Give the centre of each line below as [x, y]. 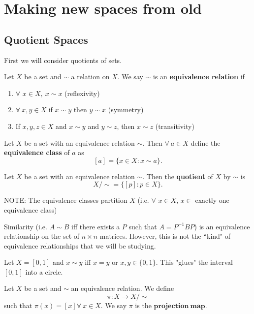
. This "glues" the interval [194, 262]
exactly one [212, 200]
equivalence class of [37, 152]
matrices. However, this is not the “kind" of [165, 236]
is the [143, 305]
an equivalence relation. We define [123, 288]
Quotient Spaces [46, 39]
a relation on [90, 77]
